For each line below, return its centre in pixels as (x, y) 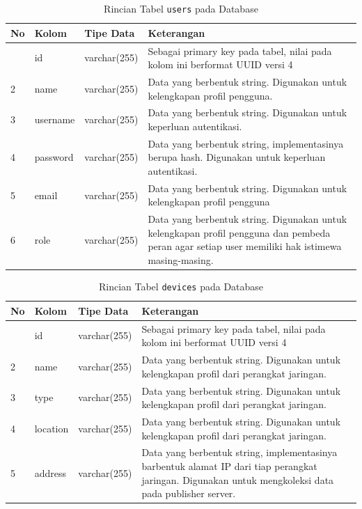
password (54, 157)
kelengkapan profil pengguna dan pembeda (239, 232)
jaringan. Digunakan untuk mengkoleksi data (238, 479)
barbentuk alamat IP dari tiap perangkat (229, 466)
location (52, 428)
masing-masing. (181, 260)
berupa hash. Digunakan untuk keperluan (237, 157)
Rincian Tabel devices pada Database (181, 287)
